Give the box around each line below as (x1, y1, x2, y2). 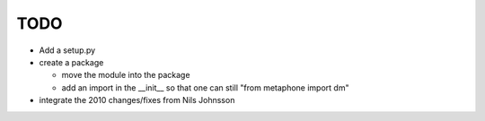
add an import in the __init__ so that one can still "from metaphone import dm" (61, 82, 349, 93)
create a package (39, 56, 104, 67)
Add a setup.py (39, 45, 96, 56)
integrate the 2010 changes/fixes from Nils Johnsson (39, 95, 235, 106)
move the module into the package (61, 70, 190, 81)
